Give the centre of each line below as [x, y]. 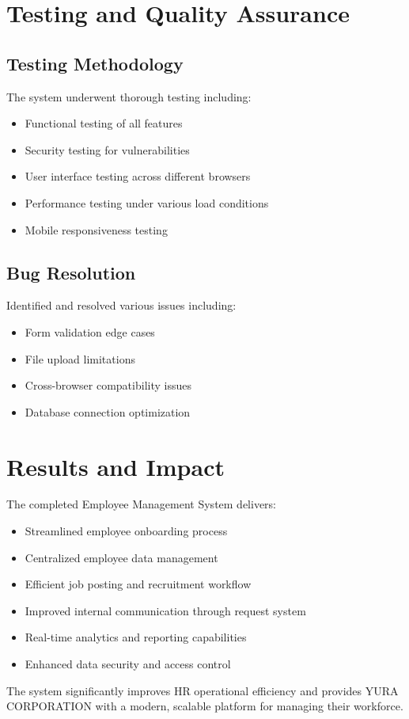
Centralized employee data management [121, 557]
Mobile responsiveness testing [96, 229]
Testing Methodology [95, 63]
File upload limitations [80, 358]
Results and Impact [116, 466]
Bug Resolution [71, 272]
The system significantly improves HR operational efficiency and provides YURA [203, 690]
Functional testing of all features [104, 123]
